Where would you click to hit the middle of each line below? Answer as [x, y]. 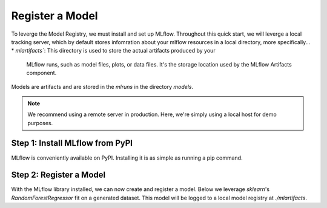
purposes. [40, 123]
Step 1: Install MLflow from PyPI [72, 143]
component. [41, 73]
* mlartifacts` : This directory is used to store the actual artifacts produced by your [113, 51]
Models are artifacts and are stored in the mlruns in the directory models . [102, 86]
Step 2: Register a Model [58, 175]
